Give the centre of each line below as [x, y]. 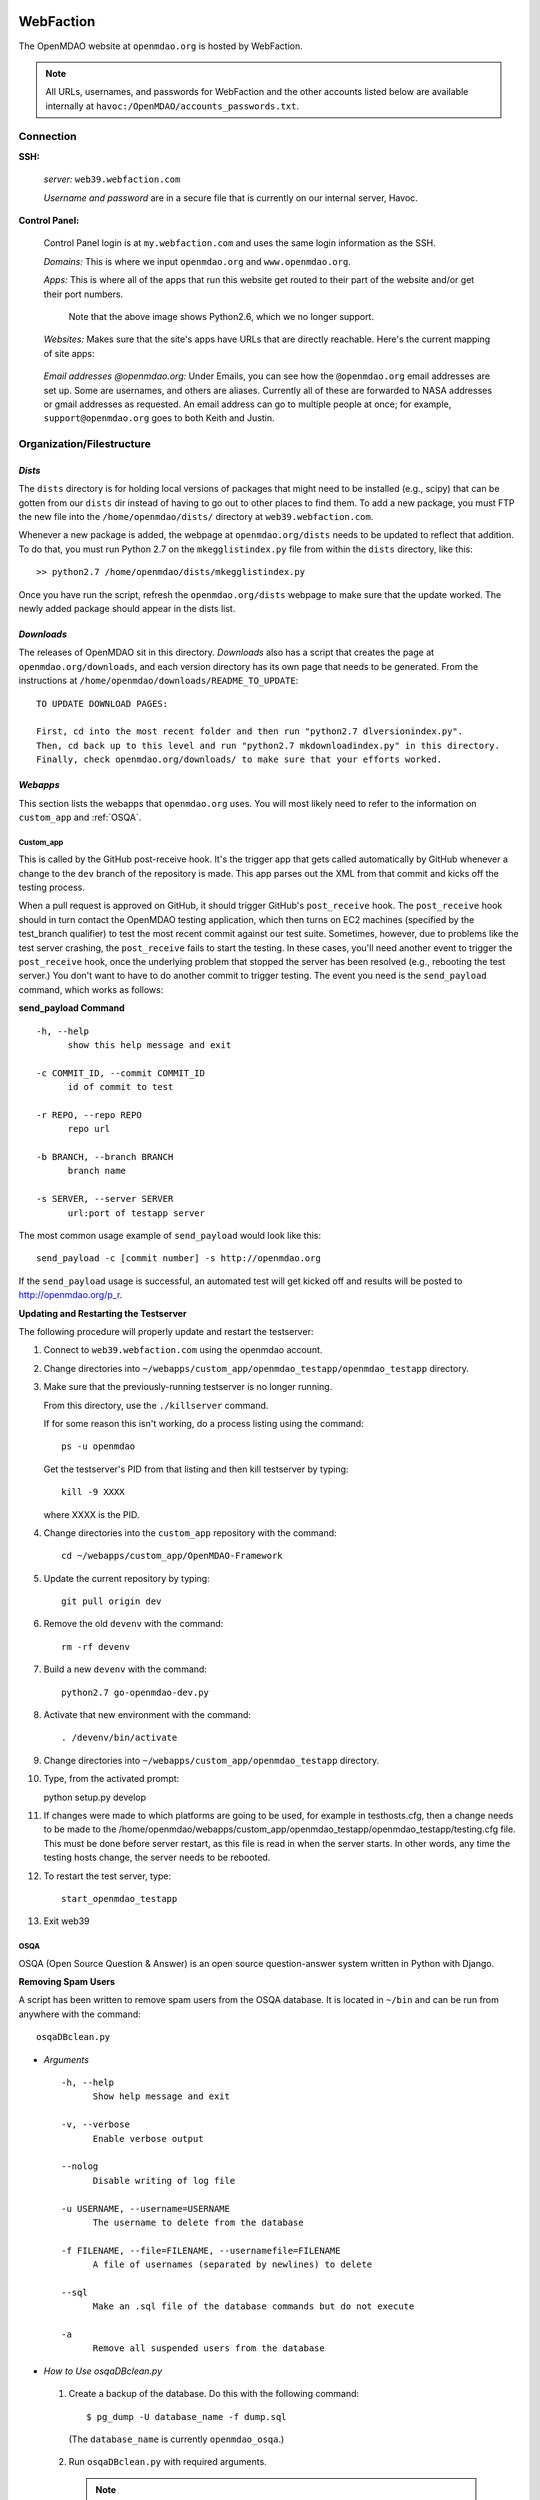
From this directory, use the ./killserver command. [156, 1405]
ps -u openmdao [98, 1446]
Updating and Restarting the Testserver [102, 1313]
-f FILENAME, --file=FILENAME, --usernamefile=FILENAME [201, 2250]
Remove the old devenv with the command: [133, 1624]
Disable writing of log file [164, 2180]
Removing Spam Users [66, 1982]
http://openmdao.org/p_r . [70, 1295]
